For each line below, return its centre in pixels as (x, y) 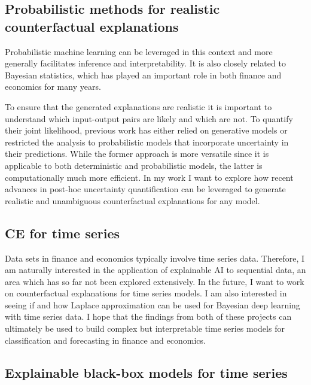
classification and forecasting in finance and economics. (105, 340)
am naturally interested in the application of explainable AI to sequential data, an (155, 270)
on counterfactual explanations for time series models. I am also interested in (146, 293)
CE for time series (62, 233)
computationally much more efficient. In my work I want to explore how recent (149, 177)
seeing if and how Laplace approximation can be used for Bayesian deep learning (153, 304)
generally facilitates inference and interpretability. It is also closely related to (145, 63)
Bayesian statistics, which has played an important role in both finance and (143, 75)
